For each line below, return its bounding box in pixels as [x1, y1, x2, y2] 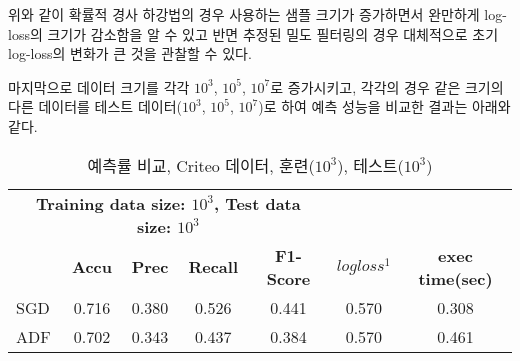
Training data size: [36, 191, 186, 215]
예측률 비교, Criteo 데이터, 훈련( [87, 153, 315, 177]
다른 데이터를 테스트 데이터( [8, 96, 182, 117]
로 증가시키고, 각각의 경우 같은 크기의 [270, 76, 504, 97]
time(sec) [418, 266, 493, 290]
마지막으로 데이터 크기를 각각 [8, 76, 190, 97]
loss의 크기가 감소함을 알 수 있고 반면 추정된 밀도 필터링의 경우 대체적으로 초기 [8, 23, 499, 44]
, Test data [213, 191, 301, 215]
